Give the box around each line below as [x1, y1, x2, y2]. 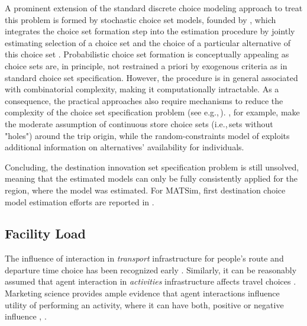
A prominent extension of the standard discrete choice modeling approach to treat [5, 2, 303, 14]
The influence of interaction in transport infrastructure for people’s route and [5, 252, 284, 264]
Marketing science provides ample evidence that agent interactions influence [5, 287, 280, 299]
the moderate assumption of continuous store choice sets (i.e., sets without [5, 117, 273, 130]
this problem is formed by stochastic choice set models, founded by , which [5, 13, 276, 25]
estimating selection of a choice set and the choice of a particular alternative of [5, 36, 290, 49]
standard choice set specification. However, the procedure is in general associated [5, 71, 298, 83]
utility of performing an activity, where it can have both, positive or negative [5, 298, 284, 311]
